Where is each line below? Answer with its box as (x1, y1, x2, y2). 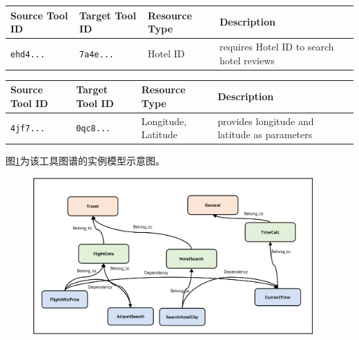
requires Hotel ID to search (219, 39, 334, 53)
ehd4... (10, 49, 46, 59)
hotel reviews (219, 53, 275, 67)
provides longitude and (217, 113, 314, 128)
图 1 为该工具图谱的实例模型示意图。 (6, 153, 165, 168)
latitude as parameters (217, 127, 313, 142)
